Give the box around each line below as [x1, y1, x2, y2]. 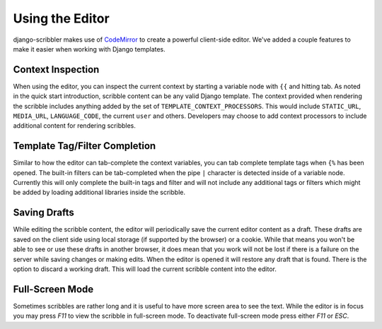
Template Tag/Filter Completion [13, 140, 156, 152]
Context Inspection [13, 64, 100, 76]
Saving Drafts [13, 207, 74, 219]
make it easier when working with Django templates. [13, 44, 166, 53]
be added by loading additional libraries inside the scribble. [13, 188, 185, 197]
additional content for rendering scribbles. [13, 121, 136, 130]
